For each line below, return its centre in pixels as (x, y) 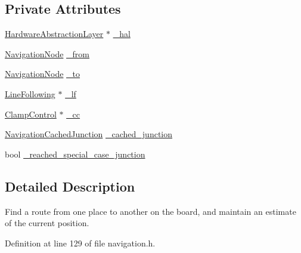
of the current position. (47, 223)
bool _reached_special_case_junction (75, 154)
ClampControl (31, 114)
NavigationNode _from (47, 53)
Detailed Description (70, 186)
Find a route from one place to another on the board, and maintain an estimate (150, 211)
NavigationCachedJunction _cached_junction (89, 134)
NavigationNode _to (43, 74)
